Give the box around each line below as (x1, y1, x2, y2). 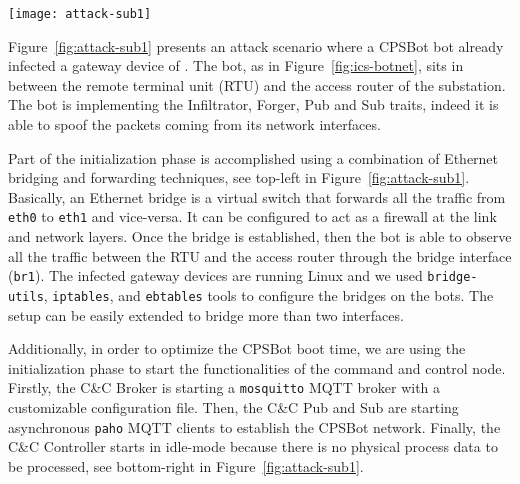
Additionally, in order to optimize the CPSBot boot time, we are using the (8, 338, 466, 359)
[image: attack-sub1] (8, 7, 152, 21)
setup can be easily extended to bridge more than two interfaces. (8, 304, 404, 325)
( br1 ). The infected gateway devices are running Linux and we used (8, 265, 423, 286)
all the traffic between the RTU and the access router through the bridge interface (8, 245, 512, 266)
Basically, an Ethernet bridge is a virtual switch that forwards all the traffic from (8, 186, 506, 207)
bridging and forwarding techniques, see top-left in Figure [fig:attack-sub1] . (8, 167, 470, 188)
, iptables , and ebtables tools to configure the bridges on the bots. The (43, 284, 494, 305)
